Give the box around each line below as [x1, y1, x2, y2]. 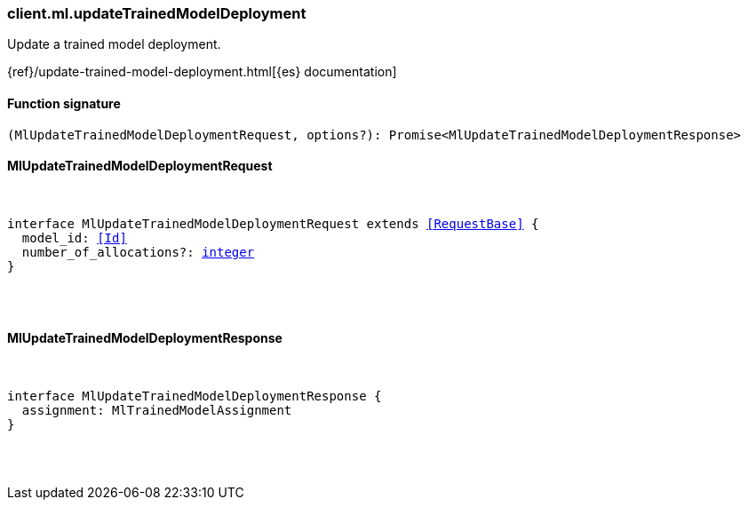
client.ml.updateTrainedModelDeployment [7, 4, 306, 22]
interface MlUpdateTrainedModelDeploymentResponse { [7, 389, 382, 404]
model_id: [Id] [21, 230, 127, 245]
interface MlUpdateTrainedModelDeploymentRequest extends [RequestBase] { [7, 216, 539, 231]
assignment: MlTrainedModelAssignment [21, 403, 292, 418]
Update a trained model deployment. [7, 36, 221, 52]
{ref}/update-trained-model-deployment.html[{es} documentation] [7, 64, 397, 80]
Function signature [7, 95, 121, 111]
